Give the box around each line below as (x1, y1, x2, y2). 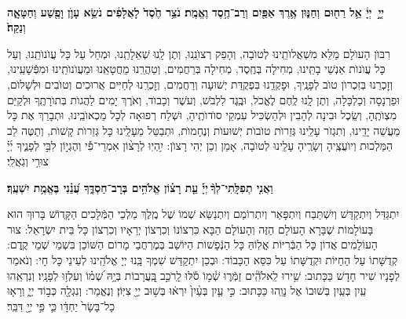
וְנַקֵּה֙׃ (7, 19, 26, 35)
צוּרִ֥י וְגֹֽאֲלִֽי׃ (7, 152, 49, 169)
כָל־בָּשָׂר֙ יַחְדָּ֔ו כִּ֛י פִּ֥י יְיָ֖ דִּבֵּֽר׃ (7, 297, 115, 314)
